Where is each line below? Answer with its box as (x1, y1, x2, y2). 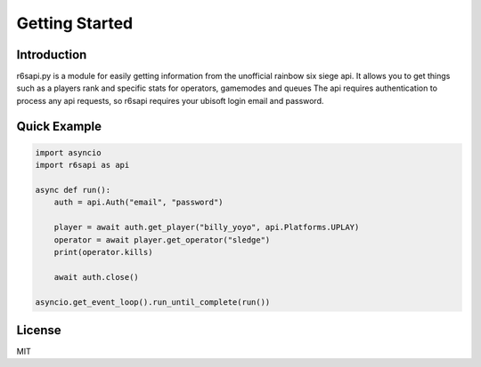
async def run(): (35, 185, 111, 195)
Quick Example (16, 118, 102, 133)
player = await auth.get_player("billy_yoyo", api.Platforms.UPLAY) (53, 222, 360, 233)
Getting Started (16, 13, 134, 33)
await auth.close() (53, 272, 140, 282)
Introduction (16, 47, 87, 62)
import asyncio (35, 148, 102, 157)
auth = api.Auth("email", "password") (53, 197, 224, 208)
